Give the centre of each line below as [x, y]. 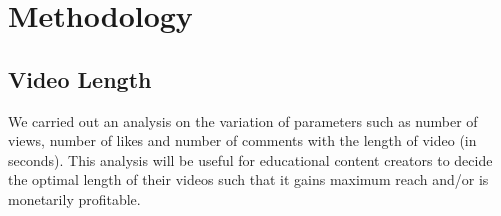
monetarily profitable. [74, 198]
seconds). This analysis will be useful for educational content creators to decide [250, 159]
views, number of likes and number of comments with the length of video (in [242, 140]
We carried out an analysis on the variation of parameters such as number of [243, 120]
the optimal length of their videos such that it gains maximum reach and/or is [248, 179]
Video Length [80, 78]
